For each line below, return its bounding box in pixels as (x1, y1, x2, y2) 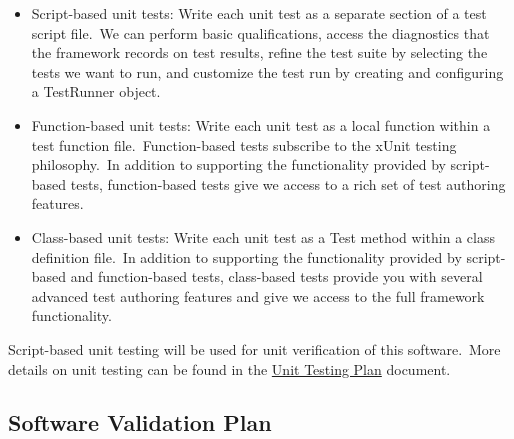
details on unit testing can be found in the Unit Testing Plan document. (8, 358, 451, 379)
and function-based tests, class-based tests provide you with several (70, 266, 483, 287)
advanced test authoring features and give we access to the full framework (31, 285, 485, 306)
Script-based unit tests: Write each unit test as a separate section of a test (31, 3, 487, 23)
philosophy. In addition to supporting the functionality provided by (31, 154, 446, 175)
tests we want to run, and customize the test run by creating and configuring (31, 61, 504, 82)
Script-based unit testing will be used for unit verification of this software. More (8, 338, 501, 359)
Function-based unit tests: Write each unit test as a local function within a (31, 114, 491, 135)
